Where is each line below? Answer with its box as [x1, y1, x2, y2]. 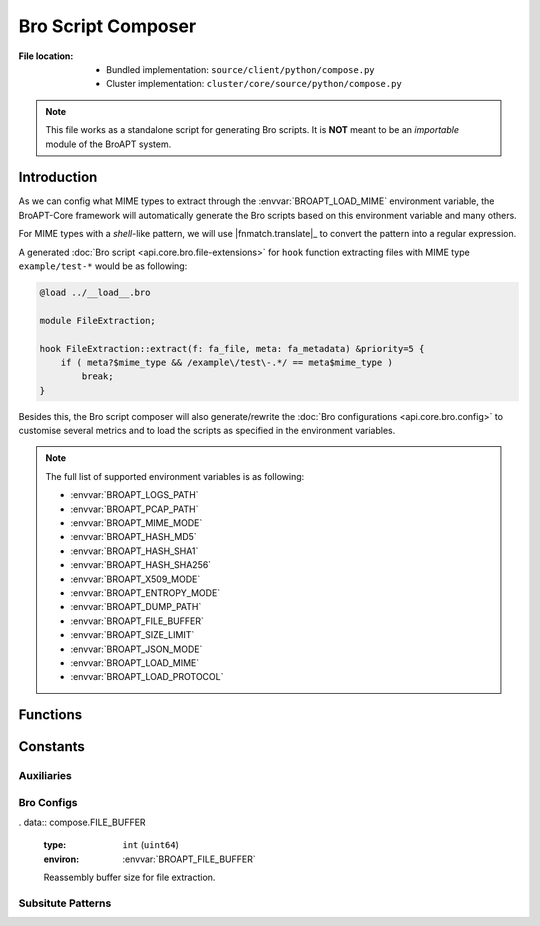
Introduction [18, 169, 98, 186]
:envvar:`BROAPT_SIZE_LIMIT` [70, 629, 195, 641]
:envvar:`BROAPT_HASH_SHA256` [70, 559, 212, 571]
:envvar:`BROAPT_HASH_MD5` [70, 531, 197, 543]
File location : [18, 50, 74, 62]
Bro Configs [18, 795, 78, 809]
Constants [18, 738, 85, 755]
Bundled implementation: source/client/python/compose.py [106, 63, 375, 75]
